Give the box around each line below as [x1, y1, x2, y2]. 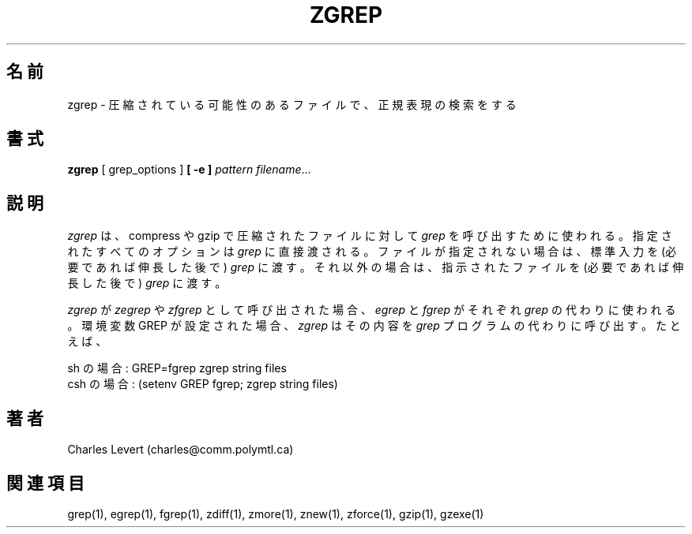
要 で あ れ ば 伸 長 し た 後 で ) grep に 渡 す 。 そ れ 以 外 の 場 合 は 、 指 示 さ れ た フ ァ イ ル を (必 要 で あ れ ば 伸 [67, 260, 684, 274]
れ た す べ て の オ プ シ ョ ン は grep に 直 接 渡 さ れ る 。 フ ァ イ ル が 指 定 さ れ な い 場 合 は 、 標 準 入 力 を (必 [67, 245, 677, 259]
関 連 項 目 [6, 472, 85, 493]
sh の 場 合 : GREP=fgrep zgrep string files [67, 361, 287, 375]
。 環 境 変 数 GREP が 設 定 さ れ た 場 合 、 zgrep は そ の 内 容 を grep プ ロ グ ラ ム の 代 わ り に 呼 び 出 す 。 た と [67, 319, 681, 333]
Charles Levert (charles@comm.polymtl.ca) [67, 443, 294, 457]
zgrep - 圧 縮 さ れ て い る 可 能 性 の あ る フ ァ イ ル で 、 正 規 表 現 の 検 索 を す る [67, 97, 517, 111]
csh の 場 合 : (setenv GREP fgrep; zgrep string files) [67, 377, 338, 391]
